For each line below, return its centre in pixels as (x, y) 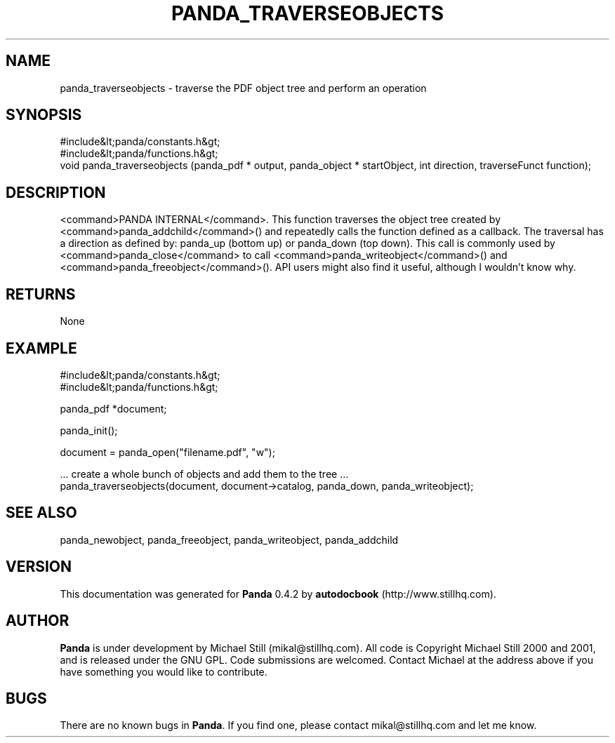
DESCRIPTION (56, 192)
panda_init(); (89, 430)
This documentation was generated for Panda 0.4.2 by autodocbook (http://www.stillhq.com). (278, 594)
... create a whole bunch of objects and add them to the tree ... (204, 474)
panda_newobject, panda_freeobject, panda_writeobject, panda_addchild (229, 540)
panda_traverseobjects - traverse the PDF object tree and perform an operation (243, 88)
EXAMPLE (41, 348)
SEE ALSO (41, 513)
